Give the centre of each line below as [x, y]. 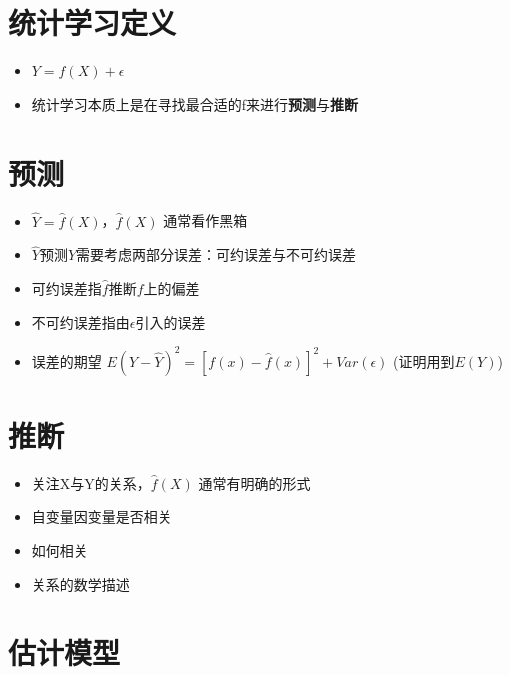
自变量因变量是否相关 [101, 516]
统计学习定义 [92, 22]
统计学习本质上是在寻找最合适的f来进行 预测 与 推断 [195, 103]
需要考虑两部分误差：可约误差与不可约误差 [216, 254]
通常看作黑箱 [205, 220]
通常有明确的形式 [254, 482]
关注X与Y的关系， [91, 482]
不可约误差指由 [80, 321]
